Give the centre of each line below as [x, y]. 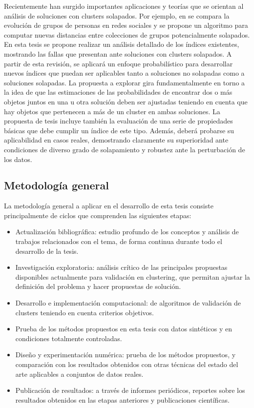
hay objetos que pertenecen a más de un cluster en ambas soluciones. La [112, 111]
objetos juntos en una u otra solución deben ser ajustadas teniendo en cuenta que [126, 101]
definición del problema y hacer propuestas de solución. [98, 286]
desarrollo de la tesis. [47, 251]
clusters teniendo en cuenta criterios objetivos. [85, 312]
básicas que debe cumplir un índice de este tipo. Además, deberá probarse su [119, 130]
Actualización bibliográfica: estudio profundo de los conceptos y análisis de [127, 232]
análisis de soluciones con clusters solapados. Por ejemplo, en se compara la [117, 15]
